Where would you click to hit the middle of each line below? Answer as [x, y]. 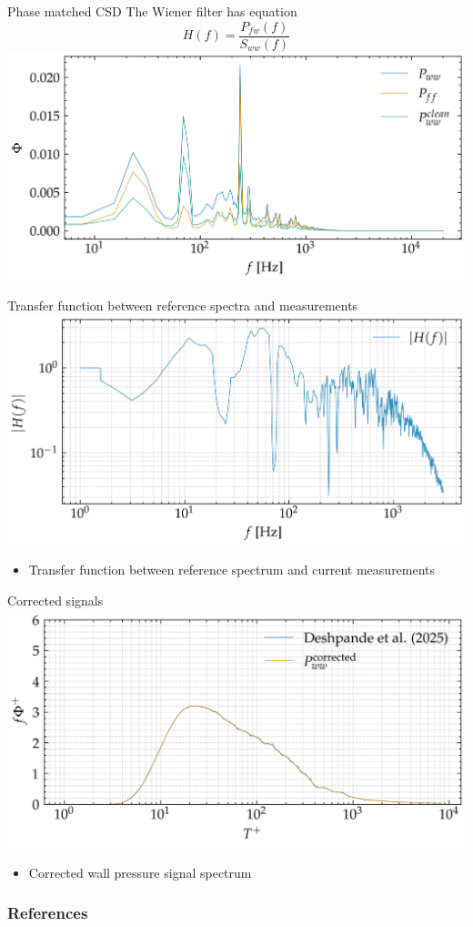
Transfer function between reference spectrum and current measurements [232, 570]
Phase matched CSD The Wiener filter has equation [152, 11]
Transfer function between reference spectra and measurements [183, 306]
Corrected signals [55, 601]
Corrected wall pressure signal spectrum [140, 872]
